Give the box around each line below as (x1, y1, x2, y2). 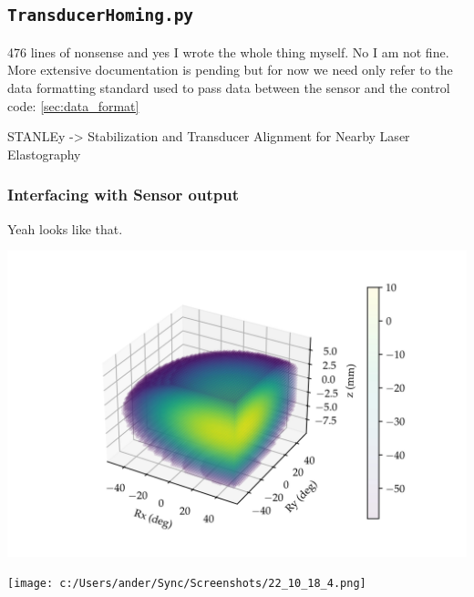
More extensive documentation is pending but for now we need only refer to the (7, 60, 453, 79)
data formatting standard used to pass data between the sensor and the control (7, 77, 450, 97)
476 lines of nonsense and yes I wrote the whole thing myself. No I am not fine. (7, 42, 449, 61)
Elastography (7, 144, 81, 163)
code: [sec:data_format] (7, 96, 139, 115)
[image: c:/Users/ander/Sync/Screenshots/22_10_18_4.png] (7, 577, 366, 591)
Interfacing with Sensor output (7, 183, 239, 206)
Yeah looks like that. (7, 219, 123, 238)
